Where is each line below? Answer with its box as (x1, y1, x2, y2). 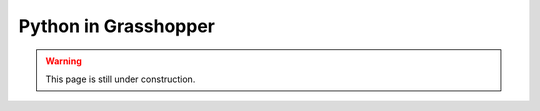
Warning (45, 55, 82, 67)
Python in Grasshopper (18, 15, 215, 37)
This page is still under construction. (45, 73, 196, 85)
